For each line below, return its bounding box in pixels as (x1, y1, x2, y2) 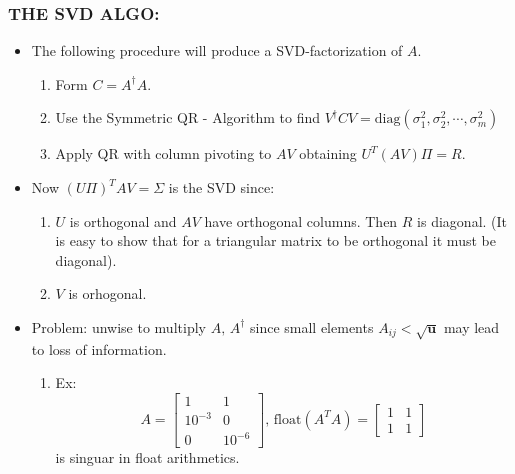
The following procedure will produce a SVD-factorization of (31, 40, 403, 61)
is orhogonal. (68, 283, 147, 304)
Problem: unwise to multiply (31, 316, 206, 337)
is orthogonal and (69, 210, 177, 231)
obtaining (299, 143, 357, 164)
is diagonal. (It (417, 210, 508, 231)
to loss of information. (31, 338, 167, 359)
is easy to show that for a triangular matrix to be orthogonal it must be (55, 230, 496, 251)
